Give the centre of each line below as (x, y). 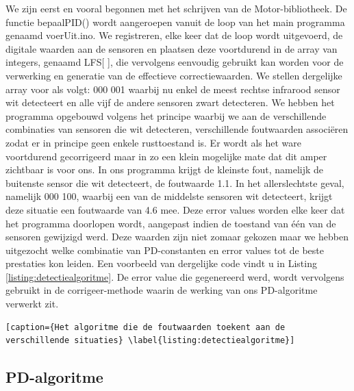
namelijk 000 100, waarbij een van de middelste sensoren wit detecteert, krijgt (169, 196)
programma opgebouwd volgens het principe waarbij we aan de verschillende (166, 115)
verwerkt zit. (32, 304)
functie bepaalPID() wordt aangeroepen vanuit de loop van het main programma (175, 22)
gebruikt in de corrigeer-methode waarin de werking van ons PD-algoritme (162, 290)
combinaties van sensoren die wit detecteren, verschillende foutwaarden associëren (177, 129)
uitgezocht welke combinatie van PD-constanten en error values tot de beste (165, 250)
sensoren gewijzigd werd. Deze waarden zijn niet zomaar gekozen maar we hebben (177, 237)
